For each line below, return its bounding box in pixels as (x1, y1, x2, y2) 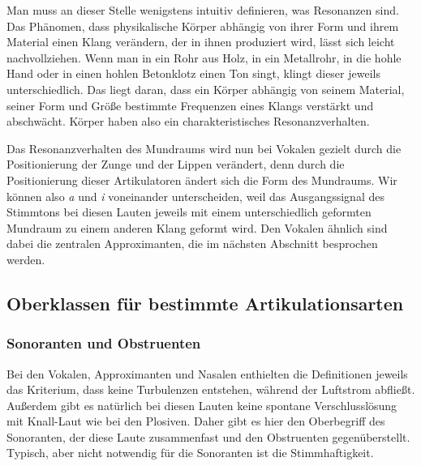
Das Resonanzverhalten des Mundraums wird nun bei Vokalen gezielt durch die (6, 139, 402, 156)
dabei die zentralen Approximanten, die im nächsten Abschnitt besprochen (6, 235, 378, 252)
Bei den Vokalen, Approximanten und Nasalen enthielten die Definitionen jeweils (6, 365, 408, 382)
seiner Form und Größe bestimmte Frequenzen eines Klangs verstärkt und (6, 96, 374, 113)
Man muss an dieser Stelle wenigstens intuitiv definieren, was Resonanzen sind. (6, 2, 399, 18)
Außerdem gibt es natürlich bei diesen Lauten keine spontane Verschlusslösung (6, 396, 397, 413)
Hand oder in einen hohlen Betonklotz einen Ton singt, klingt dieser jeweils (6, 65, 380, 82)
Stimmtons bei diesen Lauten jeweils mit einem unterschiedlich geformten (6, 203, 372, 220)
